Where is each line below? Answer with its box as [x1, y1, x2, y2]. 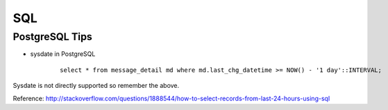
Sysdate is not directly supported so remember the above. [12, 82, 180, 90]
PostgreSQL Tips [12, 30, 93, 43]
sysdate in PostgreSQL [30, 50, 96, 58]
